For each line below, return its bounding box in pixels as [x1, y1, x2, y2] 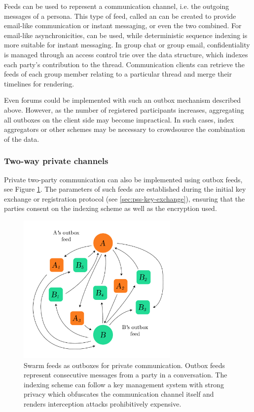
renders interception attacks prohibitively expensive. [24, 398, 181, 409]
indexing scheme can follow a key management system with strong [24, 379, 224, 389]
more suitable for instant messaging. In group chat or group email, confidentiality [4, 40, 250, 50]
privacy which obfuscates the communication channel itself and [24, 389, 214, 399]
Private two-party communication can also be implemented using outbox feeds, [4, 174, 243, 184]
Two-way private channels [4, 155, 109, 167]
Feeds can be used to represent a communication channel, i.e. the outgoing [4, 1, 229, 11]
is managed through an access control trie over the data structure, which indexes [4, 49, 248, 59]
